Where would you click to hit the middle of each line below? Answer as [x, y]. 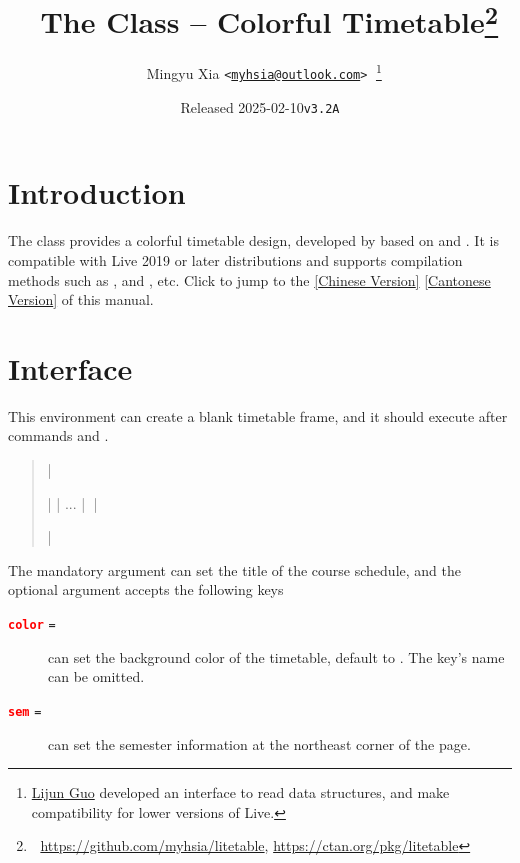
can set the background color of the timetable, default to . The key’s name [276, 656]
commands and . [58, 435]
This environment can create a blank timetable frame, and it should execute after [258, 415]
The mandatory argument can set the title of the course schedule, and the [234, 569]
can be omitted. [96, 676]
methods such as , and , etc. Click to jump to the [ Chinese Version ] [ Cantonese [249, 279]
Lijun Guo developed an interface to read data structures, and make [240, 792]
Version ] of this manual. [81, 299]
